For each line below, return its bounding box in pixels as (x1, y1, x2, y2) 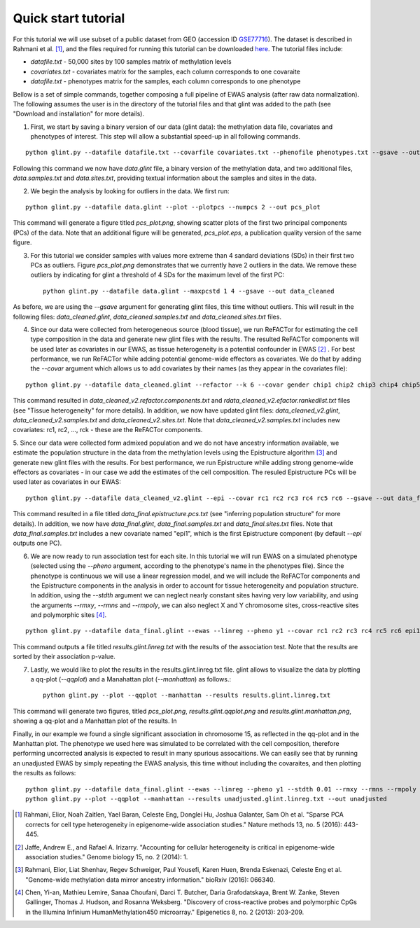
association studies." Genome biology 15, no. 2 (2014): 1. (25, 852, 188, 861)
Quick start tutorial (13, 11, 125, 26)
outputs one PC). (13, 539, 62, 548)
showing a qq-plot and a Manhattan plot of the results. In (13, 716, 178, 725)
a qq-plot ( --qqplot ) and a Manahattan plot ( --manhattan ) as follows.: (30, 675, 232, 684)
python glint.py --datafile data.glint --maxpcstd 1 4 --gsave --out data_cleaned (43, 287, 335, 295)
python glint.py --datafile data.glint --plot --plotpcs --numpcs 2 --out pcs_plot (25, 203, 321, 212)
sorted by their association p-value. (13, 652, 115, 661)
